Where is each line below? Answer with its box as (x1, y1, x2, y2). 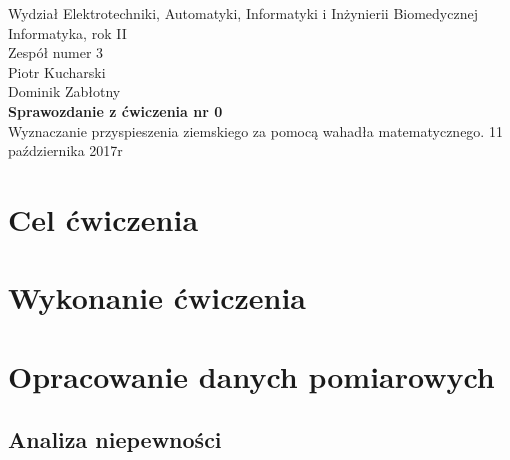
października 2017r (8, 140, 123, 161)
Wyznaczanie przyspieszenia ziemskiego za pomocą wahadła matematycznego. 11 (8, 120, 503, 141)
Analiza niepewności (8, 424, 222, 455)
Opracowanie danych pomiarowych (8, 355, 495, 396)
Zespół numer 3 (8, 42, 104, 63)
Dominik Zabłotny (8, 81, 121, 102)
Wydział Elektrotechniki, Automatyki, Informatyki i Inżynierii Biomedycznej (8, 3, 478, 23)
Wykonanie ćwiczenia (8, 277, 307, 318)
